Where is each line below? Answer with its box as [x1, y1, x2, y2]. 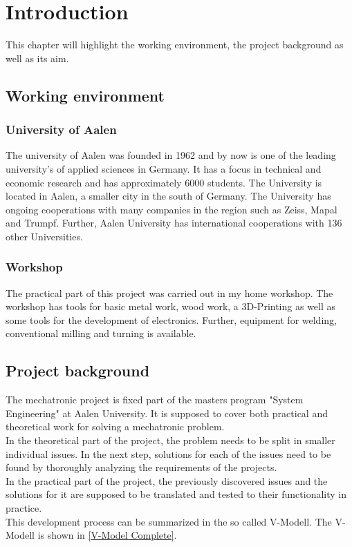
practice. [6, 501, 42, 515]
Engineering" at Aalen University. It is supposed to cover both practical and [6, 405, 328, 420]
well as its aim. [6, 50, 69, 65]
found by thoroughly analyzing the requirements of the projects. [6, 460, 277, 474]
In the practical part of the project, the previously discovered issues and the [6, 473, 328, 488]
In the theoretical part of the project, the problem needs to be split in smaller [6, 433, 335, 448]
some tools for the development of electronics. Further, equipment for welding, [6, 312, 337, 327]
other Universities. [6, 229, 83, 243]
